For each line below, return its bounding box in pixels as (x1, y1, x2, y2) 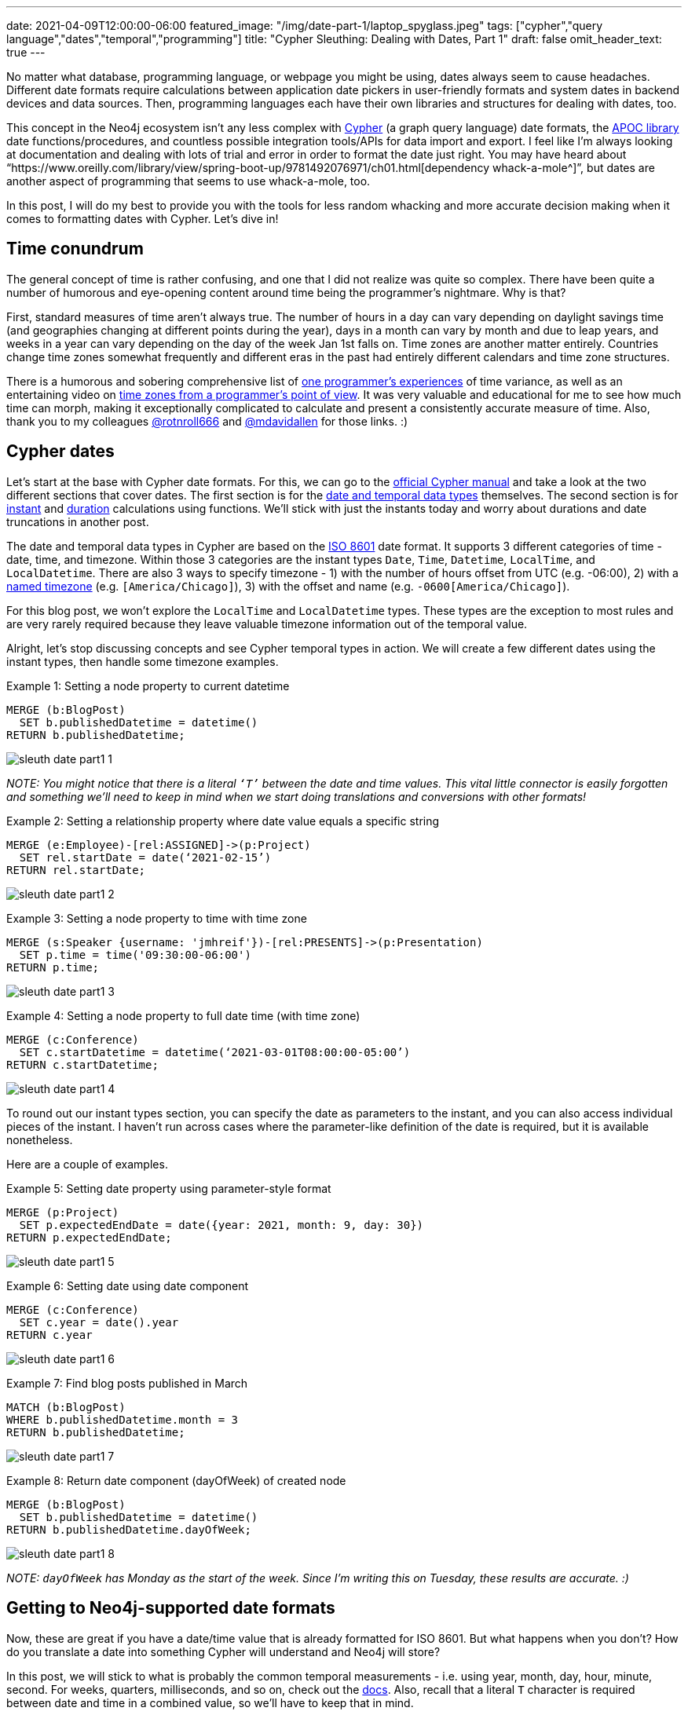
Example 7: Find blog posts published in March (6, 1376, 248, 1390)
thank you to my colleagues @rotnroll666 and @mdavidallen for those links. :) (6, 414, 408, 428)
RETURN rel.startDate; (6, 863, 146, 876)
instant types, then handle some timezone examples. (6, 654, 279, 668)
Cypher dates (6, 441, 115, 462)
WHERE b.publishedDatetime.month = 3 (6, 1413, 239, 1426)
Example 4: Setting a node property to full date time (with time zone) (6, 1008, 360, 1022)
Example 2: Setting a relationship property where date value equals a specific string (6, 814, 440, 828)
